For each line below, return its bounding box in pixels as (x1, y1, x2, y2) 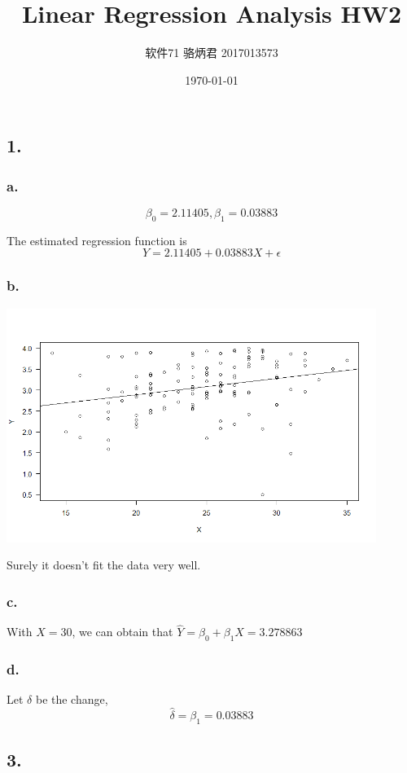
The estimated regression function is (7, 231, 187, 248)
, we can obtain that (72, 623, 173, 640)
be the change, (35, 691, 108, 708)
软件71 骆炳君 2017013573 (145, 44, 278, 61)
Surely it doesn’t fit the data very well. (7, 556, 201, 573)
